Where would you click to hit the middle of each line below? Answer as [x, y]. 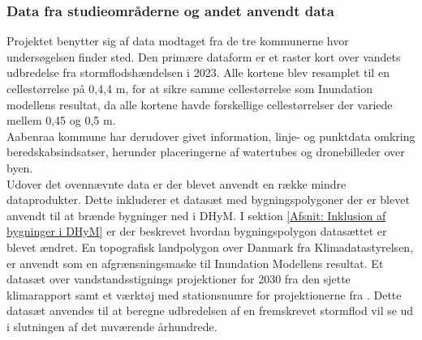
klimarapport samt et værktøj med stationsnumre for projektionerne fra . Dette [204, 294]
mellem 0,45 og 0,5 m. [61, 120]
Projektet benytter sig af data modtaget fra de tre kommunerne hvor [178, 41]
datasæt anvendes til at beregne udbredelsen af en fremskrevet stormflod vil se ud [210, 310]
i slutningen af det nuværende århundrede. [112, 326]
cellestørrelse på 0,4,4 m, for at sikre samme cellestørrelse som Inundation [190, 88]
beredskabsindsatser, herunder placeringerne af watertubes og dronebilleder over [206, 152]
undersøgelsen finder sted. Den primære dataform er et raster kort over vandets [204, 56]
